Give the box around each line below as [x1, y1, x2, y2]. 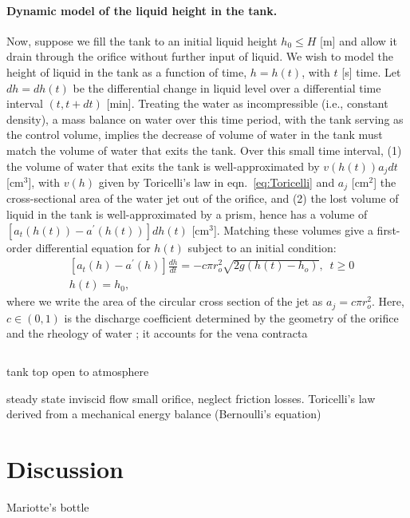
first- [376, 221, 400, 238]
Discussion [6, 452, 124, 484]
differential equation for [35, 239, 151, 255]
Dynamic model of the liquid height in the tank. [6, 2, 278, 18]
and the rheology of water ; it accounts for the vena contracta [6, 325, 308, 342]
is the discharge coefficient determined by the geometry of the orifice [64, 309, 399, 326]
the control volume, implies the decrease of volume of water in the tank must [6, 126, 383, 143]
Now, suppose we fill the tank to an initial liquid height [6, 32, 278, 49]
